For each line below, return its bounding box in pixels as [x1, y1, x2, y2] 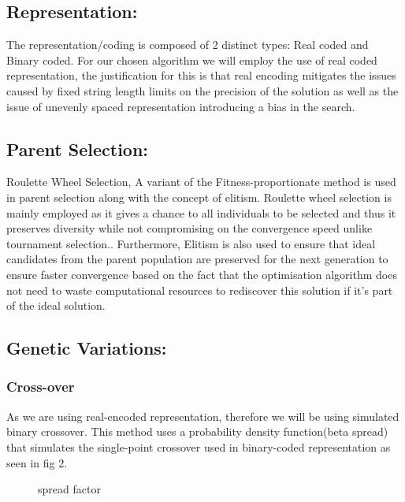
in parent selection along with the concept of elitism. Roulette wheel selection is [6, 188, 392, 205]
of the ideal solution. [6, 297, 106, 314]
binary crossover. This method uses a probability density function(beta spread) [6, 423, 388, 440]
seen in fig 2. [6, 454, 68, 470]
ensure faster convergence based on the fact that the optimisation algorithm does [6, 266, 397, 282]
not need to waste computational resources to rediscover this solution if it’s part [6, 281, 393, 298]
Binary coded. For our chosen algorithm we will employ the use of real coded [6, 51, 377, 68]
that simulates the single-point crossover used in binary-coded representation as [6, 438, 391, 455]
